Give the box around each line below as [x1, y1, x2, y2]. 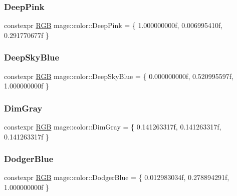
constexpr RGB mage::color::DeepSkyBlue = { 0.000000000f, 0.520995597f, [4, 70, 234, 81]
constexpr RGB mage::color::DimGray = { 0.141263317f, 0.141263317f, [4, 121, 221, 132]
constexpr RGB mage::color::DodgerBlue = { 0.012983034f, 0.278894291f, [4, 172, 229, 182]
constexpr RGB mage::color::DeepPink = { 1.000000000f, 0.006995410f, [4, 20, 223, 30]
